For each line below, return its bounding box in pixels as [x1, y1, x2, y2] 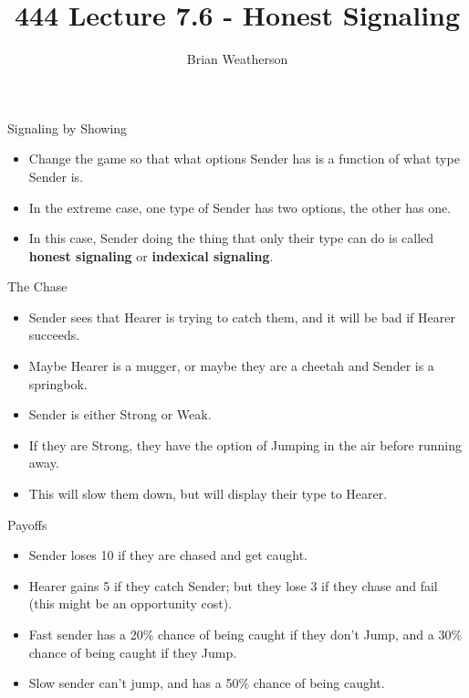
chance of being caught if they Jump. [28, 642, 237, 661]
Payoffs [7, 514, 47, 534]
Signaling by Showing [7, 118, 128, 137]
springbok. [28, 374, 88, 393]
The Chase [7, 277, 68, 296]
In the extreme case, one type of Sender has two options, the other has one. [28, 197, 452, 217]
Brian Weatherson [186, 49, 288, 69]
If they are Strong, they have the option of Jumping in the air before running [28, 435, 462, 454]
